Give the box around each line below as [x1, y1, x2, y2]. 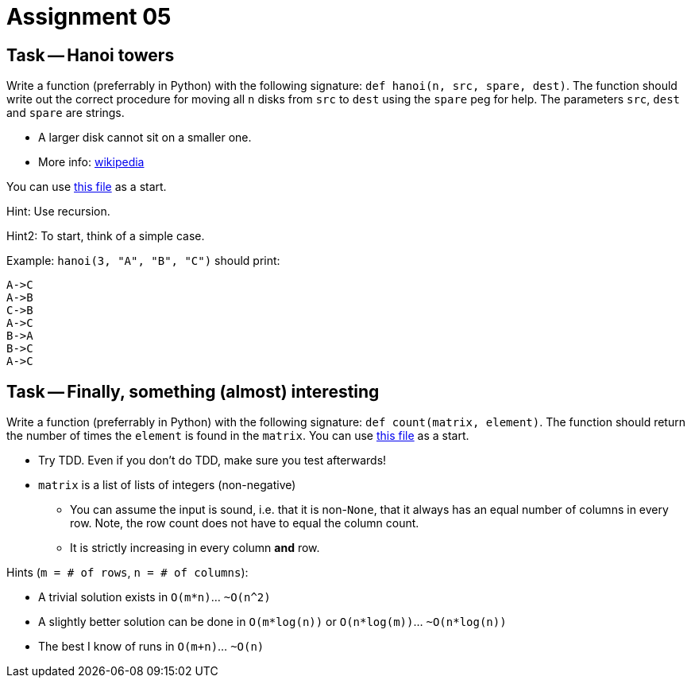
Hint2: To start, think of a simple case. [6, 229, 205, 243]
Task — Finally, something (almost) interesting [6, 381, 380, 402]
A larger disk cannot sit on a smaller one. [38, 130, 252, 145]
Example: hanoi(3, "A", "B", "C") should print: [6, 254, 280, 268]
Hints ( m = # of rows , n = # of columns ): [6, 565, 249, 580]
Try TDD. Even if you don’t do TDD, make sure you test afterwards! [38, 453, 387, 468]
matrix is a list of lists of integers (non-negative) [38, 478, 296, 492]
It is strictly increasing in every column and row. [70, 541, 320, 555]
